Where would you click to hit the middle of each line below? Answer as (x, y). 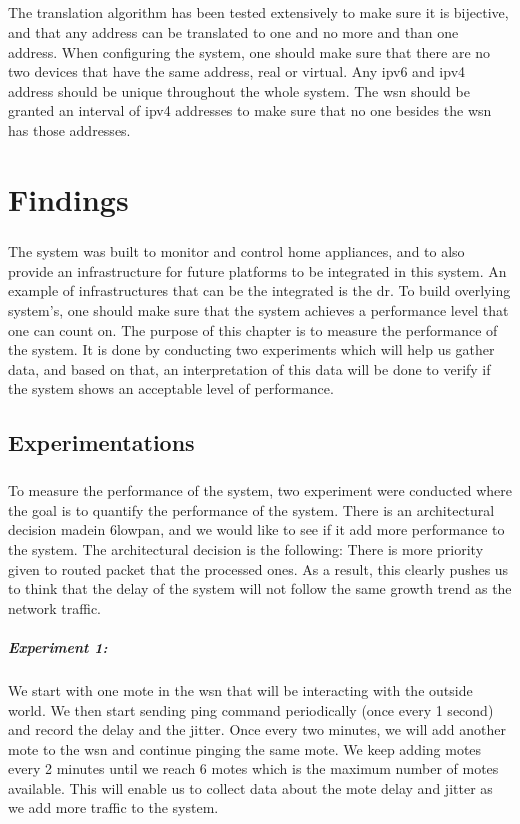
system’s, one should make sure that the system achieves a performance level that (258, 310)
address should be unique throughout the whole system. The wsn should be (239, 90)
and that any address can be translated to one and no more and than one (233, 31)
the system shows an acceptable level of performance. (171, 388)
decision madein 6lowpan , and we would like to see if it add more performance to (256, 529)
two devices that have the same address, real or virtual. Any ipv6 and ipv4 (237, 71)
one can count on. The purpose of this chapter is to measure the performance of (253, 329)
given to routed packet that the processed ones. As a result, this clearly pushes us (258, 568)
